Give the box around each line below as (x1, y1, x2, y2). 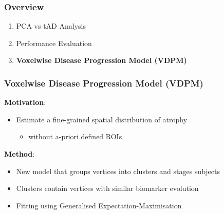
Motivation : (4, 97, 46, 108)
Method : (4, 148, 35, 159)
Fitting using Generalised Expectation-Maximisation (16, 200, 182, 210)
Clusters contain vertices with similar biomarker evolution (16, 183, 199, 194)
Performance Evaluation (16, 37, 92, 48)
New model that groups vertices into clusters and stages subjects (16, 165, 220, 176)
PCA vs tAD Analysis (16, 20, 86, 31)
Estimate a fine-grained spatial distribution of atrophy (16, 114, 188, 124)
